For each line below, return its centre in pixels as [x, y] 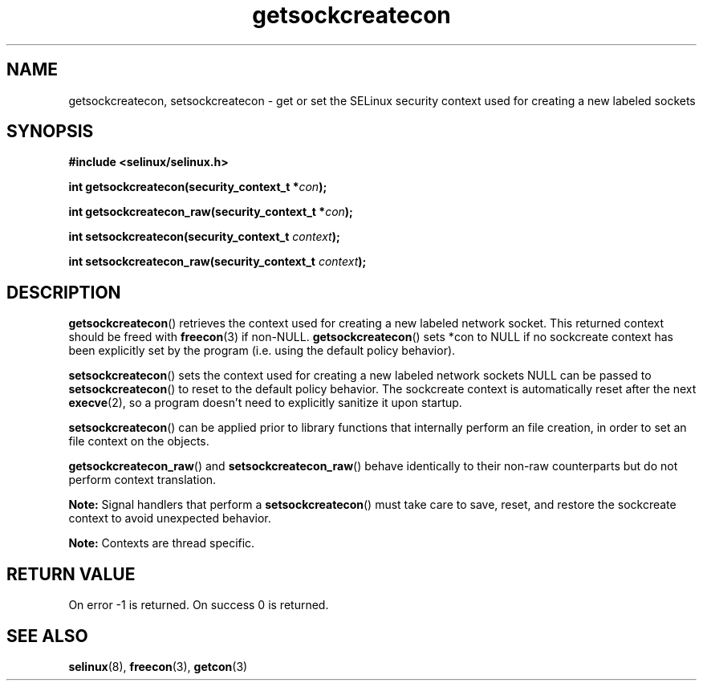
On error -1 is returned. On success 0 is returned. [199, 605]
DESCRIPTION [64, 292]
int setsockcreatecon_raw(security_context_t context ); [217, 262]
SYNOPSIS [50, 132]
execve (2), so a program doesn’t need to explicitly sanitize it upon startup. [265, 403]
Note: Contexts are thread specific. [162, 543]
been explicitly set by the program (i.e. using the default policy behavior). [262, 351]
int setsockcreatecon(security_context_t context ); [204, 237]
